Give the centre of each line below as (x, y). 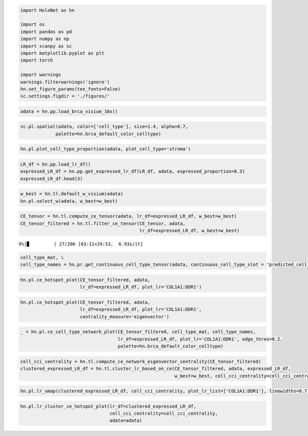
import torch (37, 60)
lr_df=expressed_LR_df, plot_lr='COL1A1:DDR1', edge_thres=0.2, (200, 339)
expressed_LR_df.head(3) (52, 179)
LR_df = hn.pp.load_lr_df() (55, 164)
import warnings (41, 75)
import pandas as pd (46, 32)
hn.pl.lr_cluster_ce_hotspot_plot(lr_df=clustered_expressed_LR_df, (108, 406)
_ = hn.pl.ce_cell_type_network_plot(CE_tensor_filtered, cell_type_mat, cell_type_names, (138, 332)
